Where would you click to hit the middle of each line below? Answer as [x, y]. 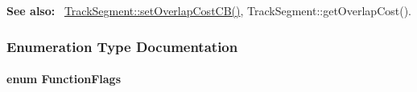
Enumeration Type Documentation [122, 46]
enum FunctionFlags [64, 79]
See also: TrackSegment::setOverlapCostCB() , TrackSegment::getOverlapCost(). [209, 10]
